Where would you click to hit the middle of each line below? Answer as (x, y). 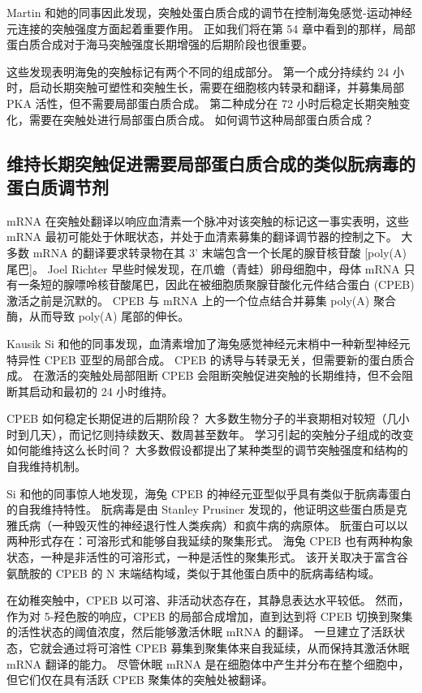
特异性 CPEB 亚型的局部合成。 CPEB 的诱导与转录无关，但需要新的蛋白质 (205, 359)
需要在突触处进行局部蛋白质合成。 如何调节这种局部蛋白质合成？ (201, 119)
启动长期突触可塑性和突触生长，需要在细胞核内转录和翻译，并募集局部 (216, 87)
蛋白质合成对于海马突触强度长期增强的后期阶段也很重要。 (160, 44)
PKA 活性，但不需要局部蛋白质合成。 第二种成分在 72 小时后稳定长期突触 (203, 103)
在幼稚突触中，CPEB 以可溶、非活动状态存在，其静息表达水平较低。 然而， (208, 600)
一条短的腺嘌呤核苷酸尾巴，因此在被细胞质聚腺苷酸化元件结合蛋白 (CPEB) (216, 284)
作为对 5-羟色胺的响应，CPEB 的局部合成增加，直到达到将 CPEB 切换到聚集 (210, 616)
